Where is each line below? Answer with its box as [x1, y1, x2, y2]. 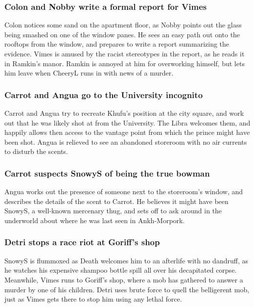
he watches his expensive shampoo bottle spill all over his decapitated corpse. [4, 265, 237, 275]
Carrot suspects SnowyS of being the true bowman [4, 167, 210, 179]
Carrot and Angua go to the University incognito [4, 88, 203, 101]
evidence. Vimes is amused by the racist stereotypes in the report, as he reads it [4, 49, 245, 58]
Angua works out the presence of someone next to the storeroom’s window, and [4, 186, 243, 197]
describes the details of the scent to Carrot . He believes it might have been [4, 196, 229, 206]
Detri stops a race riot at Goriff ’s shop [4, 236, 160, 248]
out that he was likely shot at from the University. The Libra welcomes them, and [4, 117, 251, 128]
